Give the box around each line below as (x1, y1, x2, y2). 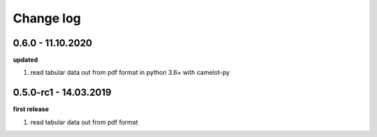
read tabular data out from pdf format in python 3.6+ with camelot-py (30, 68, 230, 77)
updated (13, 56, 38, 64)
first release (13, 105, 49, 113)
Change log (13, 10, 82, 26)
